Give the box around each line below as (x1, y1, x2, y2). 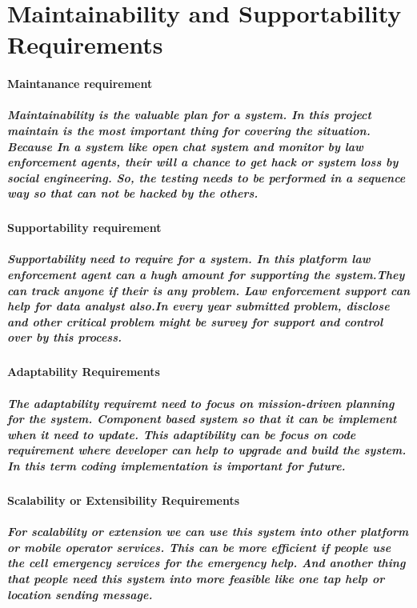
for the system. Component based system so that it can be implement (7, 410, 397, 427)
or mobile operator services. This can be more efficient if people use (7, 538, 391, 555)
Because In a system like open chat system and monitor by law (7, 138, 363, 154)
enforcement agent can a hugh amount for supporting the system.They (7, 266, 405, 283)
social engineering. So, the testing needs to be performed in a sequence (7, 169, 406, 186)
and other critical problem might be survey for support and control (7, 313, 383, 330)
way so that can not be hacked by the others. (7, 185, 259, 202)
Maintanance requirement (7, 75, 153, 92)
